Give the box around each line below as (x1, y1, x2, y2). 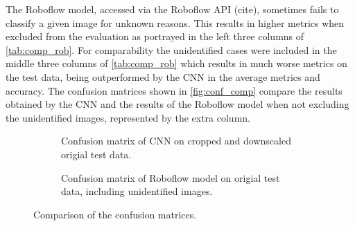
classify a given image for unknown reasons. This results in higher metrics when (6, 15, 345, 30)
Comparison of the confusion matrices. (33, 207, 197, 221)
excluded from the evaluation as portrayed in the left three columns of (6, 29, 304, 44)
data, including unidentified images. (61, 184, 213, 198)
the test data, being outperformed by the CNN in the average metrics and (6, 69, 320, 84)
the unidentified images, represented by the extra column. (6, 110, 250, 124)
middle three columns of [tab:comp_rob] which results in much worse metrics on (6, 56, 347, 70)
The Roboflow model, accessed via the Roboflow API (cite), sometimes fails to (6, 2, 339, 16)
